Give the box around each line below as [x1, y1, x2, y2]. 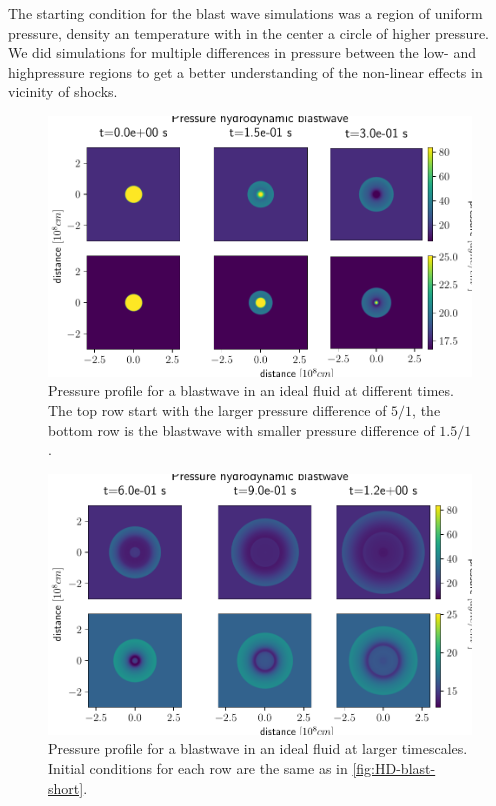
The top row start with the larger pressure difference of [48, 400, 387, 421]
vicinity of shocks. [8, 81, 118, 102]
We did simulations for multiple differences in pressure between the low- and [8, 42, 476, 63]
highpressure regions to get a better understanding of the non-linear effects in [8, 61, 483, 82]
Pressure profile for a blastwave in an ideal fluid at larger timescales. [48, 738, 468, 759]
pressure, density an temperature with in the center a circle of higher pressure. [8, 22, 489, 43]
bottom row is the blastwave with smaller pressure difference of [48, 419, 435, 440]
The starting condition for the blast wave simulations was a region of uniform [8, 3, 483, 23]
